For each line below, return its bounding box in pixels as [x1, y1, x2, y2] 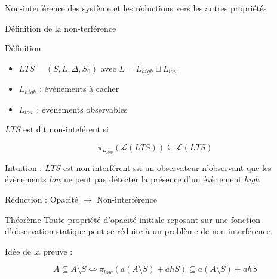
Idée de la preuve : [5, 244, 73, 257]
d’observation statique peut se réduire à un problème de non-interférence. [5, 225, 273, 237]
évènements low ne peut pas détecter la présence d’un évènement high [5, 173, 260, 185]
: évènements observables [36, 103, 128, 115]
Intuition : [5, 161, 42, 173]
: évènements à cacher [39, 82, 119, 95]
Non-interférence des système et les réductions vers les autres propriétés [5, 2, 267, 14]
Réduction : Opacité [5, 193, 79, 205]
